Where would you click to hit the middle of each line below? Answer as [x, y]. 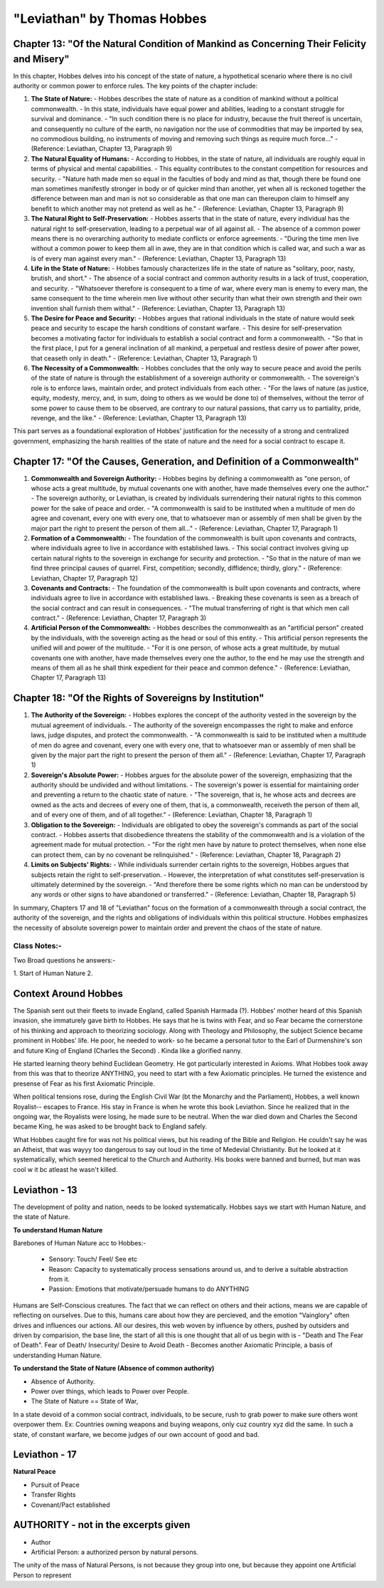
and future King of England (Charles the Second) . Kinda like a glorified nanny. [128, 1050]
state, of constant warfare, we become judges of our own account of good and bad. [136, 1434]
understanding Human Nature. [58, 1355]
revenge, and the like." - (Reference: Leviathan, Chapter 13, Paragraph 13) [139, 417]
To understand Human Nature [58, 1230]
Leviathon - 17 [45, 1454]
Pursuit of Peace [55, 1485]
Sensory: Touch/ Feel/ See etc [93, 1259]
